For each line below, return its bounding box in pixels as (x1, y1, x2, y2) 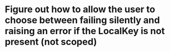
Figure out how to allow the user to (5, 4, 155, 15)
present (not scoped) (5, 36, 97, 48)
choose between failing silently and (5, 14, 160, 26)
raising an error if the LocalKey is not (5, 25, 165, 37)
